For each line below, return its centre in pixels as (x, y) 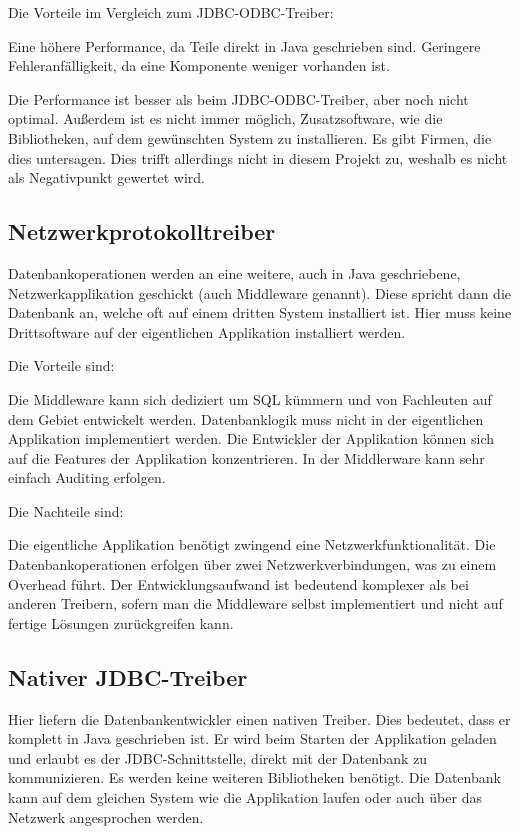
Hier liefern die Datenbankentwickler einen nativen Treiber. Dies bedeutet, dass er (259, 718)
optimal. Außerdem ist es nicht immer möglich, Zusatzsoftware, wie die (225, 118)
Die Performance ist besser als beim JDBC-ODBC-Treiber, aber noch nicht (238, 98)
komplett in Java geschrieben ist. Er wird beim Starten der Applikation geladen (252, 738)
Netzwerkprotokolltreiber (142, 231)
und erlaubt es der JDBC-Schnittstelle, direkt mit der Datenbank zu (218, 757)
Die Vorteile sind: (61, 365)
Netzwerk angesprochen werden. (106, 816)
